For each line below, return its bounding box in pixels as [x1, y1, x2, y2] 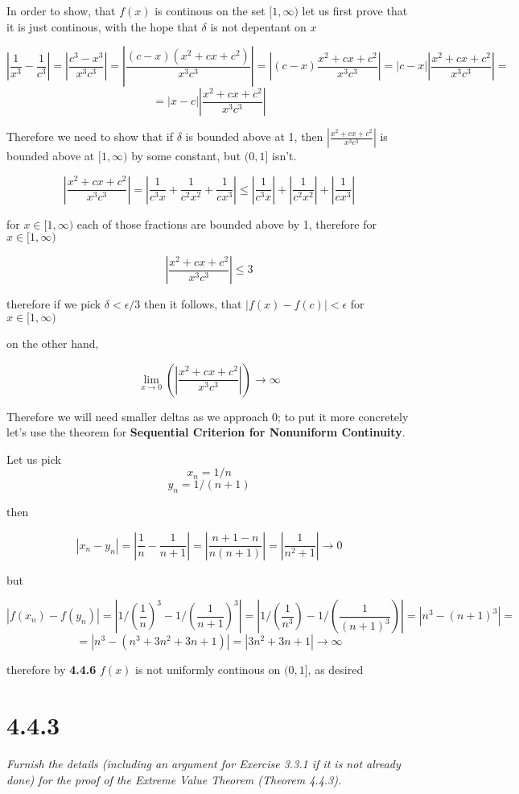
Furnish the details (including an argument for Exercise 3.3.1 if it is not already [6, 755, 401, 772]
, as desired [307, 661, 364, 678]
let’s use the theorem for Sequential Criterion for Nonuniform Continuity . [6, 424, 406, 440]
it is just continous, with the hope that [6, 18, 198, 35]
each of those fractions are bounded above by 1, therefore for [76, 215, 377, 232]
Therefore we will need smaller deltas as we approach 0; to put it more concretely [6, 407, 409, 424]
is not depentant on [210, 18, 307, 35]
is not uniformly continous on [135, 661, 281, 678]
